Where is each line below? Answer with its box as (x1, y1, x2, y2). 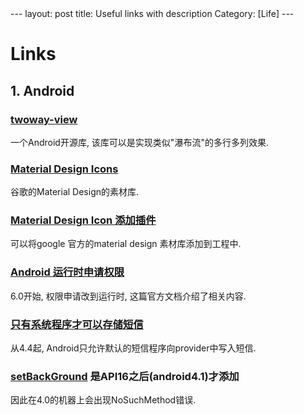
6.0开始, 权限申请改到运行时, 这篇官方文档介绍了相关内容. (10, 290, 247, 302)
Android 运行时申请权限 (10, 265, 125, 279)
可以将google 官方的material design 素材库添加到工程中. (10, 238, 242, 250)
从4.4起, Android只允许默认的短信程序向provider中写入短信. (10, 342, 257, 354)
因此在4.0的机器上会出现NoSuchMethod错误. (10, 394, 197, 406)
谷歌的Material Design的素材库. (10, 186, 140, 198)
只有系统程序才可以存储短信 (10, 317, 144, 331)
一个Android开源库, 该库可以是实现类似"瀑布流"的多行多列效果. (10, 136, 269, 148)
